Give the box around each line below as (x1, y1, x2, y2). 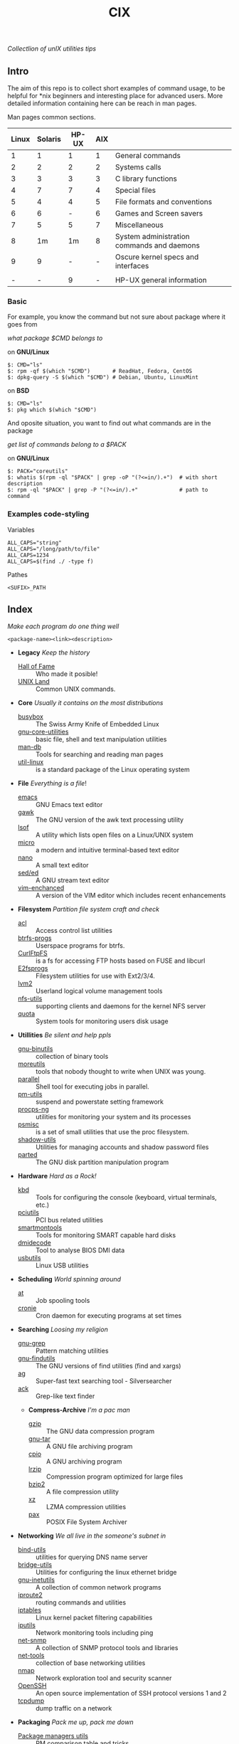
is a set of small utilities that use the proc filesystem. (35, 1128, 190, 1136)
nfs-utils (17, 994, 43, 1003)
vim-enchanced (17, 884, 65, 892)
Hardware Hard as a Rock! (17, 1172, 97, 1180)
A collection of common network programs (35, 1583, 161, 1592)
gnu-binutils (17, 1045, 53, 1053)
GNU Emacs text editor (35, 800, 103, 809)
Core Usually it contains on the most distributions (17, 699, 164, 707)
